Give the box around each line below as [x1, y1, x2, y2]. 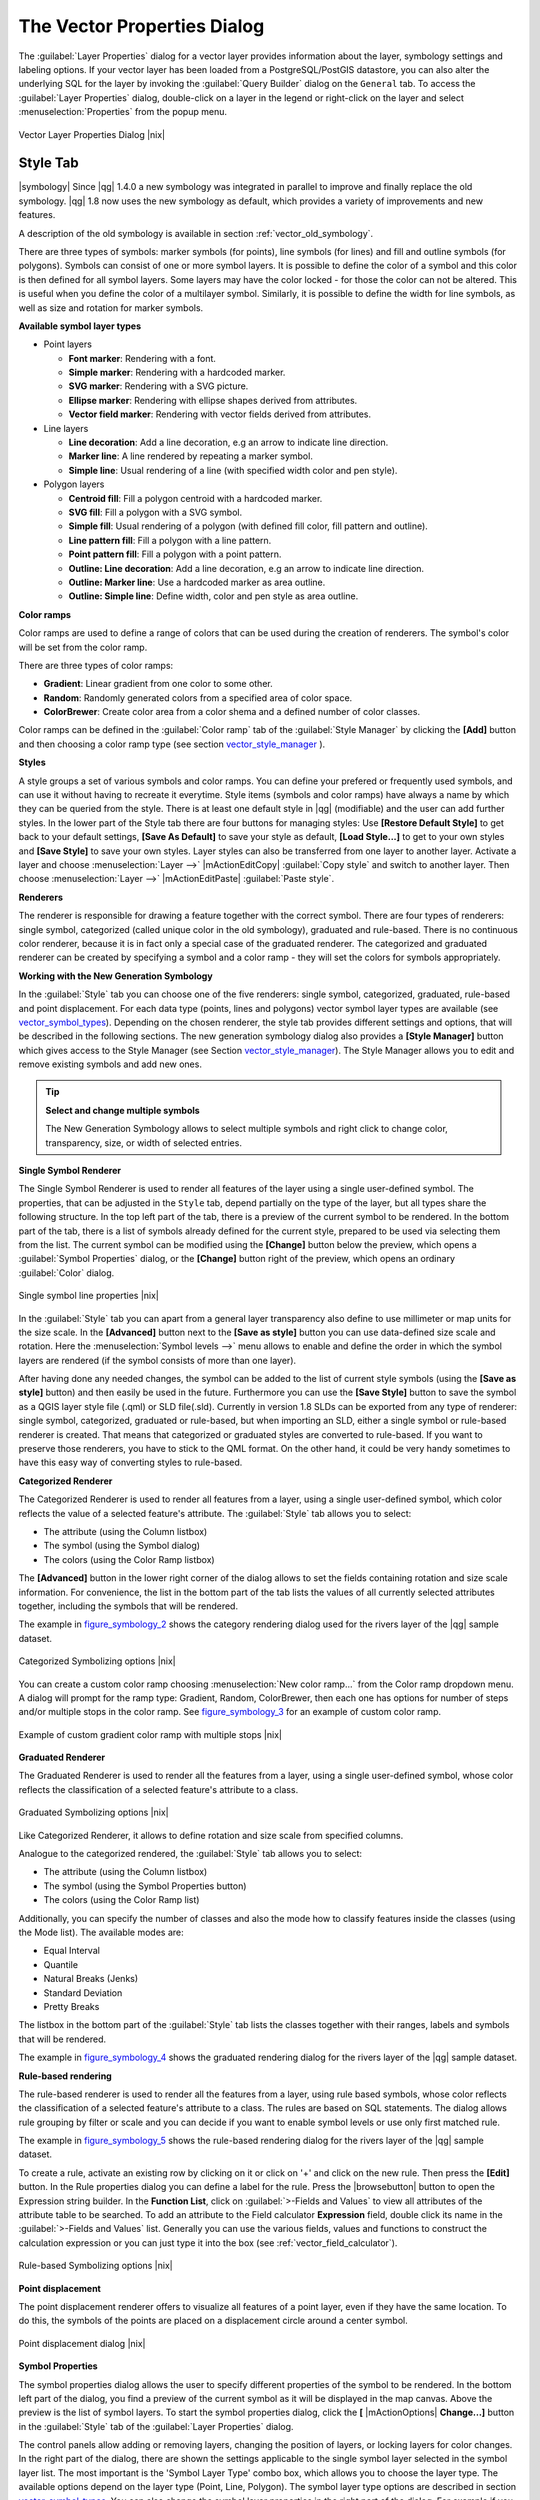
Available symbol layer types [18, 320, 142, 332]
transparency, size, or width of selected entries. [45, 1136, 242, 1149]
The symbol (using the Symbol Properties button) [43, 1880, 247, 1892]
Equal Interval [43, 1945, 100, 1957]
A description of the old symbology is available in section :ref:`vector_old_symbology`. [18, 227, 374, 239]
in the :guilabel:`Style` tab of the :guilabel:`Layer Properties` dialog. [18, 2420, 294, 2432]
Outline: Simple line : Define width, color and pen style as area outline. [68, 590, 359, 602]
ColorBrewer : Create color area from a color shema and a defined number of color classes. [43, 706, 420, 718]
